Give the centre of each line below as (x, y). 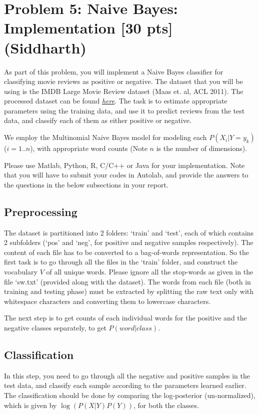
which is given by (30, 405)
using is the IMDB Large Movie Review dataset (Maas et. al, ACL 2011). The (124, 91)
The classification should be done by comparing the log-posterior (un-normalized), (130, 395)
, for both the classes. (166, 405)
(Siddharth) (45, 47)
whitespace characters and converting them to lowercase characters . (107, 301)
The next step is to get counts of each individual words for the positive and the (125, 318)
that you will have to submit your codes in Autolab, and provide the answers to (126, 175)
